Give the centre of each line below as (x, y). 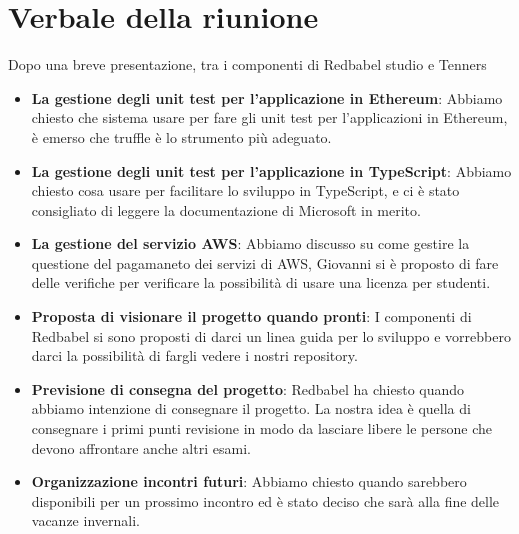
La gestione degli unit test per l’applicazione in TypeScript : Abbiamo (271, 170)
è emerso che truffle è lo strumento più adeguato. (181, 136)
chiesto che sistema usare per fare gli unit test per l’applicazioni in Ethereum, (269, 117)
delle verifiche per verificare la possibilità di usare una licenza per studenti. (261, 282)
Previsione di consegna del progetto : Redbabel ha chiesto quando (248, 388)
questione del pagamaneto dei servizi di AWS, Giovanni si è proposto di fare (265, 262)
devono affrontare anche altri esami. (141, 447)
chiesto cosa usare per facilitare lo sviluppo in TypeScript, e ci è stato (245, 190)
